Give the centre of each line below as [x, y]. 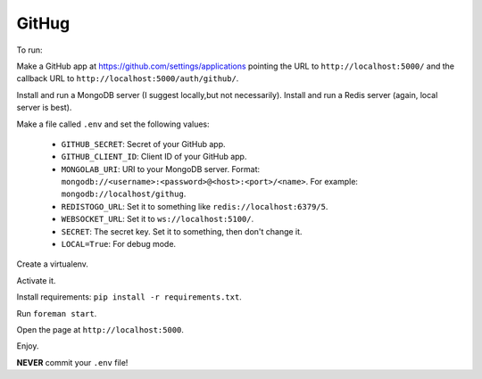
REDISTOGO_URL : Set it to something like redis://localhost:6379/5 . [195, 206]
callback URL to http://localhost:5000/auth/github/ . [128, 78]
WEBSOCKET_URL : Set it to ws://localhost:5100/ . [158, 219]
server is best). [44, 108]
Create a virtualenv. [53, 264]
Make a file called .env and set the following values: [113, 124]
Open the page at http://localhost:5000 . [100, 329]
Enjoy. [28, 346]
